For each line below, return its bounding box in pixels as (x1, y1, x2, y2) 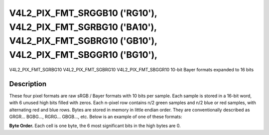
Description (9, 80, 47, 88)
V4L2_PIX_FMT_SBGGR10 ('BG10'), (9, 49, 158, 61)
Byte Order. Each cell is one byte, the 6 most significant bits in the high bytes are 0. (9, 123, 181, 129)
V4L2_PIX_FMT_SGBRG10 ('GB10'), (9, 35, 157, 47)
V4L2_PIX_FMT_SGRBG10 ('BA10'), (9, 21, 157, 32)
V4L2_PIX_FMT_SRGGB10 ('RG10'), (9, 7, 157, 18)
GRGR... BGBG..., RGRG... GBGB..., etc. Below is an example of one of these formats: (9, 114, 182, 120)
